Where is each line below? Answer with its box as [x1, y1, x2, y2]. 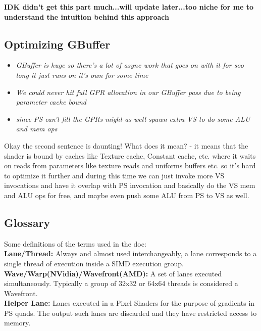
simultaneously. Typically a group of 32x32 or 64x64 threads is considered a [4, 278, 238, 289]
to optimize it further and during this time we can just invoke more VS [4, 170, 225, 180]
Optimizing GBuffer [4, 36, 111, 52]
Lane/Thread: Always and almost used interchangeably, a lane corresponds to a [4, 248, 257, 259]
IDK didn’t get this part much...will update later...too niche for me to [4, 2, 254, 12]
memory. [4, 317, 31, 328]
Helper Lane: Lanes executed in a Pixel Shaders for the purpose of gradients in [4, 298, 255, 308]
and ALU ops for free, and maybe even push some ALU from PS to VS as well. [4, 190, 249, 200]
